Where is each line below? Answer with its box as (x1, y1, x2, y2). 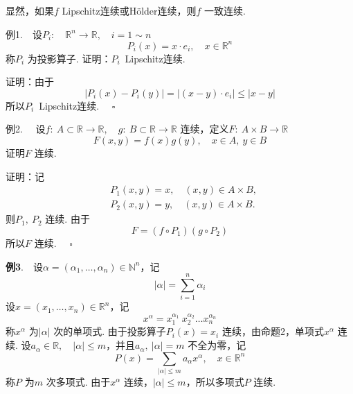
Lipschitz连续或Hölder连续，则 (62, 3, 197, 17)
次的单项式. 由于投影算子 (53, 324, 166, 339)
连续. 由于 (45, 212, 90, 226)
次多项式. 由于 (46, 374, 111, 388)
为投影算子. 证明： (27, 51, 111, 65)
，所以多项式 (185, 374, 244, 388)
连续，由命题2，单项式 (221, 324, 324, 339)
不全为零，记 (188, 338, 246, 352)
